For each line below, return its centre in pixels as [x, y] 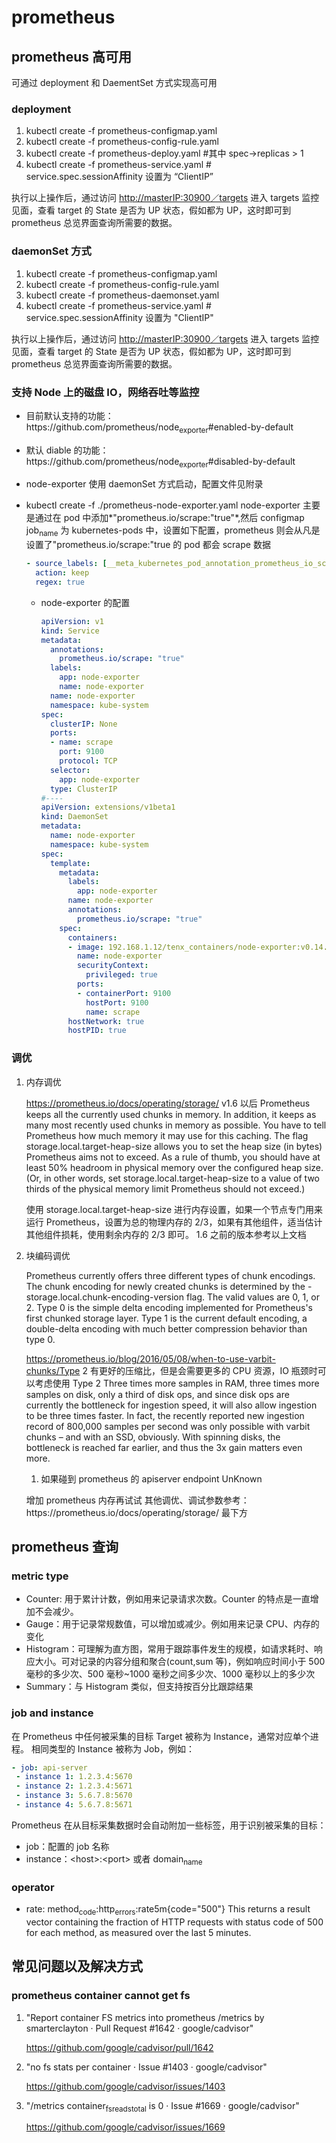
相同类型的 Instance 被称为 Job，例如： [113, 1748]
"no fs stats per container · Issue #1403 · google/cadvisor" [146, 2067]
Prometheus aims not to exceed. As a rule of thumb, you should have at [173, 1157]
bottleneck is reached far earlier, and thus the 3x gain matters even [164, 1447]
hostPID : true [97, 1031]
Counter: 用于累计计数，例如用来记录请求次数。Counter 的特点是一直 [168, 1599]
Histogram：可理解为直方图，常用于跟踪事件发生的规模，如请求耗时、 [169, 1649]
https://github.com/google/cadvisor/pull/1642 [119, 2047]
